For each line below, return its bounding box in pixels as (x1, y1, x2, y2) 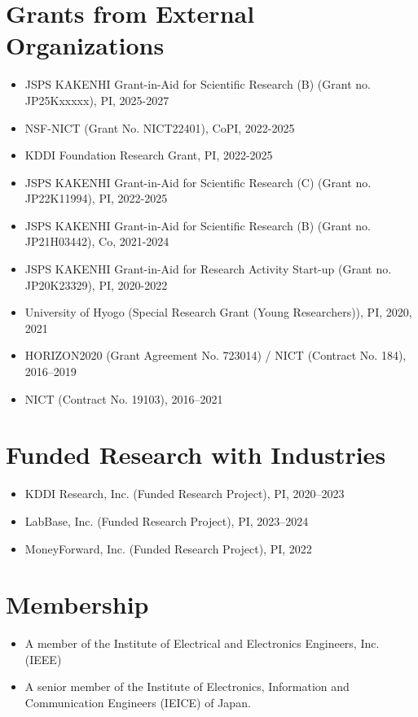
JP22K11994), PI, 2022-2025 (24, 190, 168, 207)
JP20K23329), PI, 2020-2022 (24, 276, 168, 293)
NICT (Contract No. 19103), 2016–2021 (24, 390, 223, 407)
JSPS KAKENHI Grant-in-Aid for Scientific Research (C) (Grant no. (24, 173, 372, 190)
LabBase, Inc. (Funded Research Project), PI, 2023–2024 (24, 512, 309, 529)
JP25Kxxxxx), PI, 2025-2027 (24, 91, 169, 108)
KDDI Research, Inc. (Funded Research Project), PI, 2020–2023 (24, 485, 345, 502)
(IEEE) (24, 650, 62, 667)
